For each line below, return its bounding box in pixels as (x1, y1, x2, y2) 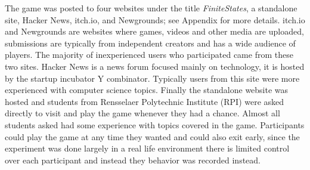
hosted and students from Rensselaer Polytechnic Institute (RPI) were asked (5, 95, 284, 107)
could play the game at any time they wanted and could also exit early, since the (5, 130, 300, 143)
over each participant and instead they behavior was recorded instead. (5, 153, 261, 166)
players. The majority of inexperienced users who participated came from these (5, 48, 293, 61)
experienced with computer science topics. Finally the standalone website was (5, 84, 289, 96)
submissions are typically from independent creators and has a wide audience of (5, 36, 296, 49)
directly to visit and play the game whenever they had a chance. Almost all (5, 107, 280, 119)
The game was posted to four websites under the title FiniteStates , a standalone (5, 2, 297, 14)
